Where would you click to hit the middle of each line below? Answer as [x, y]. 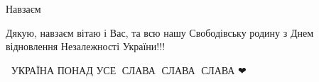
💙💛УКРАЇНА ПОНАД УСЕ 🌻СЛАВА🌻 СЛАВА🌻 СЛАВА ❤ [126, 70]
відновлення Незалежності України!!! [86, 46]
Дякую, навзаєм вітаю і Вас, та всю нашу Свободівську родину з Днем [160, 32]
